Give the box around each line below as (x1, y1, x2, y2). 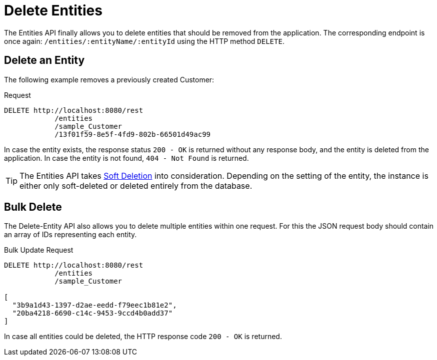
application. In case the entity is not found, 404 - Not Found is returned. (4, 153, 249, 162)
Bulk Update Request (4, 246, 73, 255)
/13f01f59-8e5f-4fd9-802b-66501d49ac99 (54, 130, 211, 138)
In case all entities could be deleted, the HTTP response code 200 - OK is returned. (4, 332, 282, 341)
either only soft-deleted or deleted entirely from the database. (19, 180, 252, 191)
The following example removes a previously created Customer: (4, 75, 214, 84)
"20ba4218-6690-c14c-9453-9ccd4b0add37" (12, 309, 173, 318)
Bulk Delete (4, 201, 62, 214)
